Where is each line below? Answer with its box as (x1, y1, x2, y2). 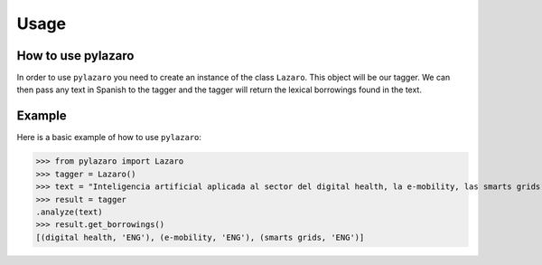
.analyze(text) (35, 206, 103, 217)
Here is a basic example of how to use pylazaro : (16, 132, 202, 143)
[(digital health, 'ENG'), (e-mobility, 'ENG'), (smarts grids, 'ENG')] (35, 232, 365, 242)
